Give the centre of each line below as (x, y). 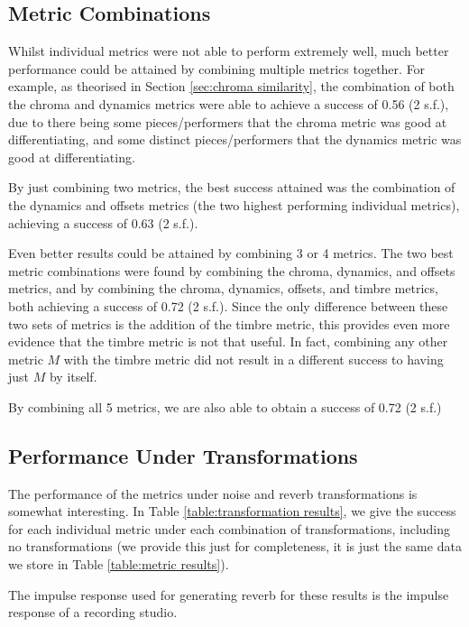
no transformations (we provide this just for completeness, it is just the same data (235, 546)
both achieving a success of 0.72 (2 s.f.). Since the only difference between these (228, 305)
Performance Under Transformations (183, 455)
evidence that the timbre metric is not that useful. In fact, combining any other (228, 341)
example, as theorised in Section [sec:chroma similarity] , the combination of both (231, 86)
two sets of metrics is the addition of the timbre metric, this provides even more (229, 323)
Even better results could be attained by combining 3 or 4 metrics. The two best (231, 253)
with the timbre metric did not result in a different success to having (253, 359)
